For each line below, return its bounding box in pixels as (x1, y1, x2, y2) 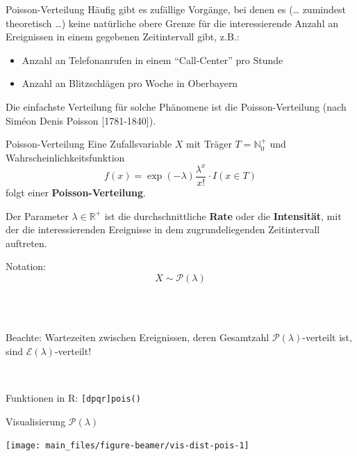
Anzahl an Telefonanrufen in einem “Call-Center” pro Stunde (22, 52, 283, 67)
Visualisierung (6, 414, 66, 428)
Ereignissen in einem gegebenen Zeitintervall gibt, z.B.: (6, 29, 240, 44)
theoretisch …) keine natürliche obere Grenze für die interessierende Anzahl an (6, 15, 338, 30)
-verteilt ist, (302, 330, 352, 345)
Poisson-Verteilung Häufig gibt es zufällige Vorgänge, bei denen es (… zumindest (6, 2, 346, 16)
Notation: (6, 259, 46, 274)
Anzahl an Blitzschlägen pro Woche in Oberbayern (22, 76, 238, 91)
